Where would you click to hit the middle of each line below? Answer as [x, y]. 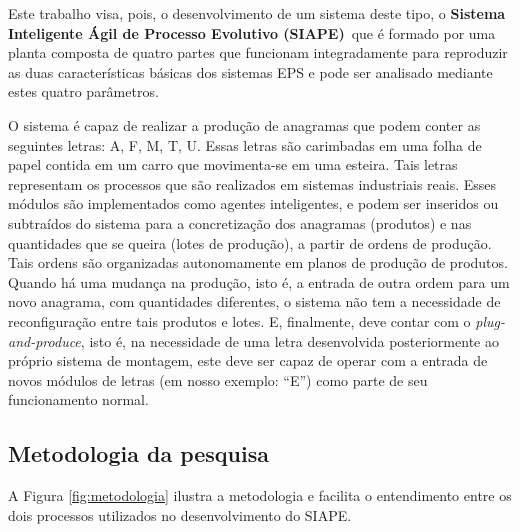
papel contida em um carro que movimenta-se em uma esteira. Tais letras [233, 164]
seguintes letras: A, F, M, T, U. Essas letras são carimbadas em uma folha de [245, 144]
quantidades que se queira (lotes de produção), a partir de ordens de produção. [250, 242]
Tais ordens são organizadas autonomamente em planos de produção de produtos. [258, 262]
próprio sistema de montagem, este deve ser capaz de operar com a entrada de [248, 360]
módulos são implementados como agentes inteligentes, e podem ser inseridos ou [253, 203]
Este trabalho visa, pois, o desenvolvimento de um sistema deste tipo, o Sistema [257, 13]
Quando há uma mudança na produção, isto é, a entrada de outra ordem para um [259, 281]
